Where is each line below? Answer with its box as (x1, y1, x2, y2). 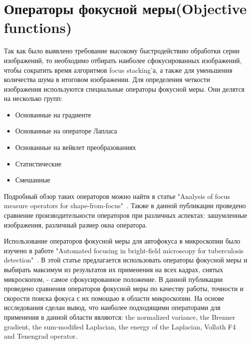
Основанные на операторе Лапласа (15, 126, 118, 136)
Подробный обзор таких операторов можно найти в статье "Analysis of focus (4, 191, 230, 201)
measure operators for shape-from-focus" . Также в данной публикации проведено (4, 200, 246, 211)
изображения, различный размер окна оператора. (4, 219, 148, 229)
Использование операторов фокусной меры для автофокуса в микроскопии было (4, 236, 240, 246)
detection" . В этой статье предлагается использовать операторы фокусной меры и (4, 255, 248, 265)
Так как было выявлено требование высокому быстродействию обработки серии (4, 46, 240, 56)
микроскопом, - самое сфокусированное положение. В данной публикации (4, 274, 223, 284)
